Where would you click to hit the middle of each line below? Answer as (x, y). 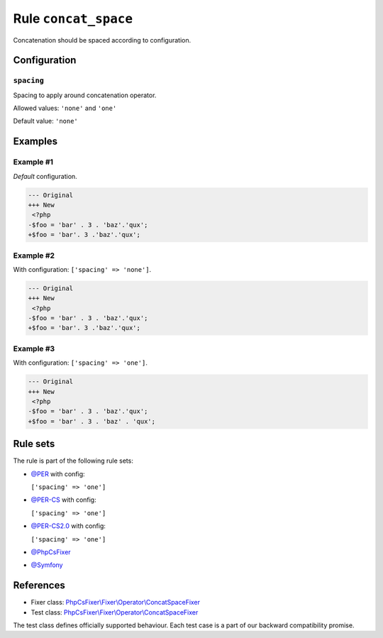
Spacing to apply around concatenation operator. (85, 95)
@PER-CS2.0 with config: (68, 526)
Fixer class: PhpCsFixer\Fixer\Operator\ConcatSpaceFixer (116, 603)
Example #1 (33, 162)
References (39, 585)
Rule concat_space (73, 18)
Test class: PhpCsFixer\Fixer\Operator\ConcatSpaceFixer (115, 612)
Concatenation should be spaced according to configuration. (102, 40)
